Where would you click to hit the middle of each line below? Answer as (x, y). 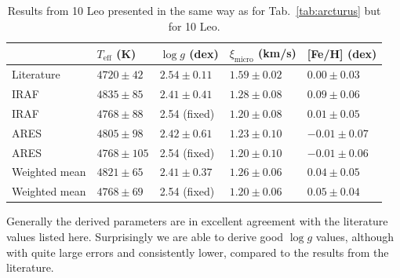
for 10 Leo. (194, 26)
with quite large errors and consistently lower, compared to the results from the (198, 252)
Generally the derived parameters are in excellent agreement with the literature (197, 221)
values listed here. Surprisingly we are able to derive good (145, 236)
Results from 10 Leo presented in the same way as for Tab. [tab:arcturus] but (194, 10)
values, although (355, 236)
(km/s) (277, 53)
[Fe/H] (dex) (342, 53)
